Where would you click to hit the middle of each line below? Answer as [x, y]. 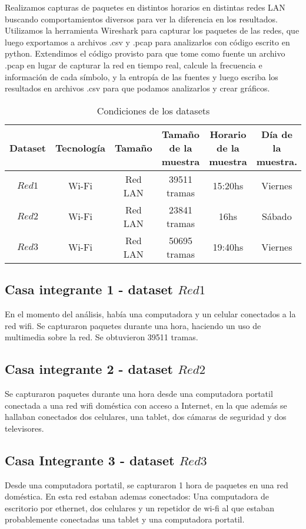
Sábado [277, 216]
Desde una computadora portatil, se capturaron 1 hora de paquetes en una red [147, 484]
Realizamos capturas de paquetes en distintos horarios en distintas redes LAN [145, 7]
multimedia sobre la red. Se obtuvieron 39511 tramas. [102, 337]
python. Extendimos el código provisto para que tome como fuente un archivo [145, 53]
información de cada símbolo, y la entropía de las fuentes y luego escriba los [142, 76]
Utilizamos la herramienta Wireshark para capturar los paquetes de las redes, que [152, 30]
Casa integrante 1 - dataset [89, 289]
